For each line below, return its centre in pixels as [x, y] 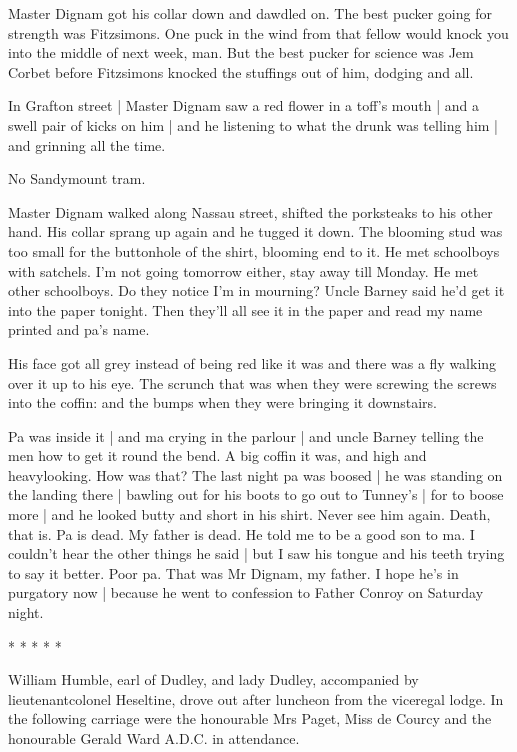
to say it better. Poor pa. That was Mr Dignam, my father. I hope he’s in [233, 572]
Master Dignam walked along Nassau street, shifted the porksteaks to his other [250, 211]
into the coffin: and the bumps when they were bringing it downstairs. [222, 402]
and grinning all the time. [87, 144]
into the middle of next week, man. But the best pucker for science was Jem [241, 52]
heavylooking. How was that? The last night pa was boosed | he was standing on [255, 474]
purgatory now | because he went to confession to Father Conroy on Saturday [246, 592]
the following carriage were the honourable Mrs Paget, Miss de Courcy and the [250, 718]
